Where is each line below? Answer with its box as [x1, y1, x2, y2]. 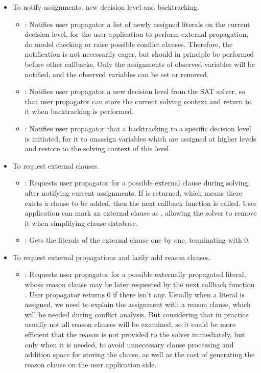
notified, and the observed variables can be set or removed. [25, 68, 209, 79]
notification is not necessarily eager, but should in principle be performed [25, 49, 254, 59]
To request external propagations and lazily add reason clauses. [12, 251, 211, 262]
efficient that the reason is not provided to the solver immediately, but [25, 329, 245, 340]
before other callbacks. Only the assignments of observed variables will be [25, 58, 255, 69]
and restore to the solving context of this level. [25, 143, 171, 154]
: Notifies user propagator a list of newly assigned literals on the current [25, 18, 250, 29]
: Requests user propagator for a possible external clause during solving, [25, 177, 250, 188]
